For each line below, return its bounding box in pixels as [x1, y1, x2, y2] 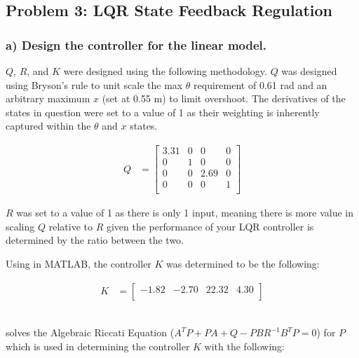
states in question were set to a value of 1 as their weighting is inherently [6, 104, 320, 119]
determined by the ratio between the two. [6, 233, 184, 247]
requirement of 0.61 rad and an [194, 77, 327, 92]
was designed [281, 64, 337, 78]
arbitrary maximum [6, 91, 90, 106]
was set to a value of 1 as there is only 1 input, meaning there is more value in [16, 205, 354, 220]
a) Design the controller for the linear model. [6, 36, 267, 53]
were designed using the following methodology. [63, 64, 267, 78]
